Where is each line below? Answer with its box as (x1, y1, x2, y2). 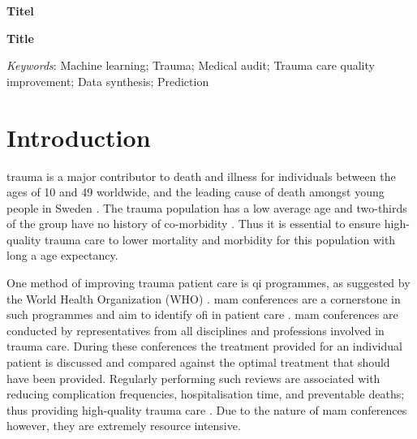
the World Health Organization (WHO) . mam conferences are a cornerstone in (6, 290, 401, 307)
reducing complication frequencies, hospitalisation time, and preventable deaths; (6, 385, 405, 402)
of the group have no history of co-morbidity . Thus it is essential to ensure (6, 215, 381, 232)
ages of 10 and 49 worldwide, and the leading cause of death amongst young (6, 183, 385, 200)
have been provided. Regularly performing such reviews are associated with (6, 369, 380, 386)
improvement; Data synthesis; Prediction (6, 72, 209, 89)
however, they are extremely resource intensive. (6, 417, 241, 434)
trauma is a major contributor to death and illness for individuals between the (6, 167, 396, 184)
